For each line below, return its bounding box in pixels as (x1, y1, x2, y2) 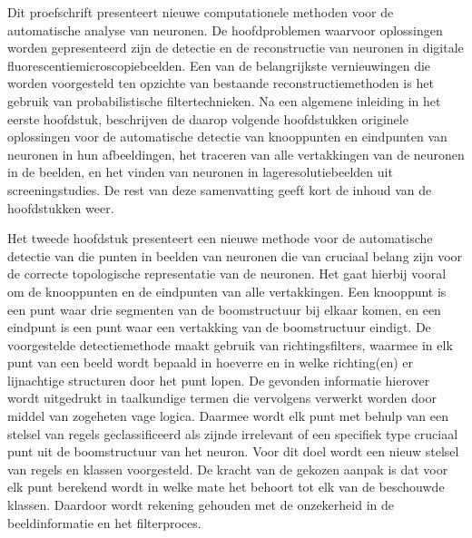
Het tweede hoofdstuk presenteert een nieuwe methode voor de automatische (7, 229, 433, 248)
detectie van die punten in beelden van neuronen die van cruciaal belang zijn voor (7, 246, 463, 265)
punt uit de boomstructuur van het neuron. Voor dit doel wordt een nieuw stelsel (7, 442, 459, 461)
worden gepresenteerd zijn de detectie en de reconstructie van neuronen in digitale (7, 38, 464, 57)
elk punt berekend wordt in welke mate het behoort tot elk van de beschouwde (7, 477, 445, 496)
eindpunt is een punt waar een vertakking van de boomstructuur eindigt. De (7, 318, 431, 337)
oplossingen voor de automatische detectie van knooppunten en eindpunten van (7, 127, 447, 146)
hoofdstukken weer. (7, 198, 114, 217)
